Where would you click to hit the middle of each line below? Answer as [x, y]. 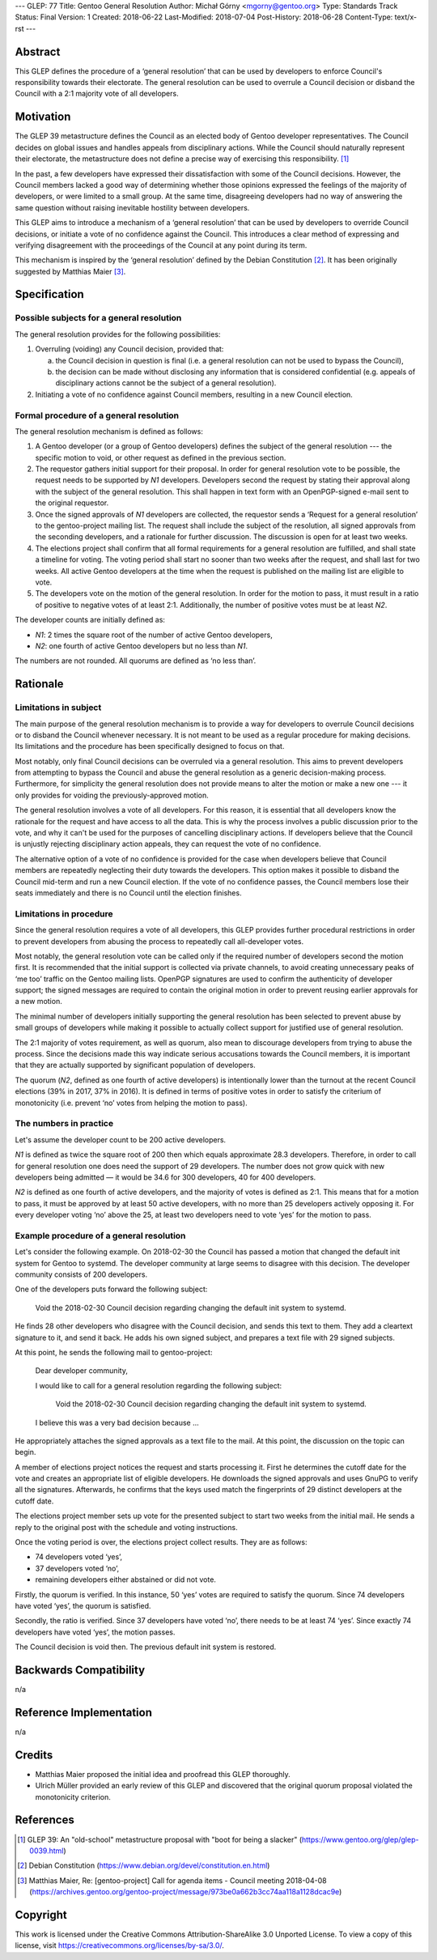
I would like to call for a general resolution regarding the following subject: [159, 1385]
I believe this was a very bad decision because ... [117, 1422]
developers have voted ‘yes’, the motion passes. [95, 1632]
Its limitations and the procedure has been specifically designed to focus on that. [150, 746]
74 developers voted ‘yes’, [79, 1557]
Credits [34, 1755]
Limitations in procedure [64, 913]
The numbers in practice [64, 1124]
